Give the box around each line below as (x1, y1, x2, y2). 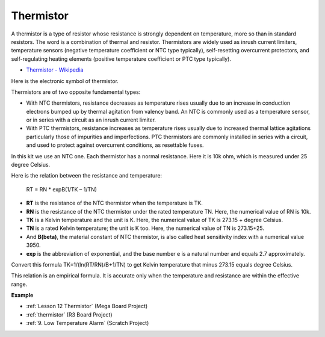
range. (11, 280, 28, 288)
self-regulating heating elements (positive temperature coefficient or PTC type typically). (11, 55, 232, 63)
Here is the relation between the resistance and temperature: (11, 172, 162, 179)
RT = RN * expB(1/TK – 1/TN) (26, 185, 97, 193)
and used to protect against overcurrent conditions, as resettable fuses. (26, 141, 204, 149)
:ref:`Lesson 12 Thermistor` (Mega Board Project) (26, 303, 148, 310)
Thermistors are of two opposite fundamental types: (11, 88, 141, 96)
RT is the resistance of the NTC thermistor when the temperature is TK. (26, 199, 203, 207)
